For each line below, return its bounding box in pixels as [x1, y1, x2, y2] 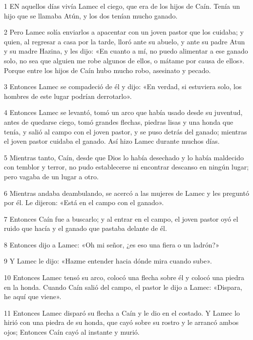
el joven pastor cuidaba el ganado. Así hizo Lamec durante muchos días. [4, 136, 220, 146]
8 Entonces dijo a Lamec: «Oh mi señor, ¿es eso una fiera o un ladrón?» [4, 239, 220, 249]
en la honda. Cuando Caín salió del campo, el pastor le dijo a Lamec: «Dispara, [4, 282, 242, 292]
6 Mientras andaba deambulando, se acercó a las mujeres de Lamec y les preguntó [4, 188, 249, 198]
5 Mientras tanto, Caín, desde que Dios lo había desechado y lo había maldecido [4, 152, 244, 162]
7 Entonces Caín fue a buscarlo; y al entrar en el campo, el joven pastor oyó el [4, 213, 238, 224]
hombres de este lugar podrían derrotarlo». [4, 91, 132, 101]
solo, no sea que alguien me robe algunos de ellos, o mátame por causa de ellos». [4, 55, 245, 65]
